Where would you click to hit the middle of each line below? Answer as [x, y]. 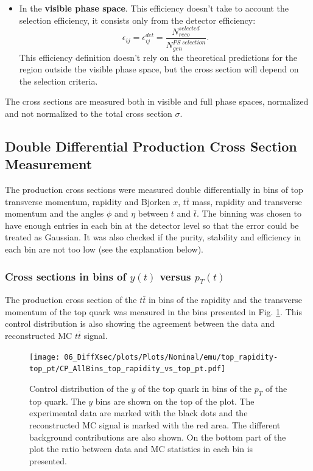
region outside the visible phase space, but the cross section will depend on [159, 69]
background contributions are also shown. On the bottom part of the [158, 437]
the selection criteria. [58, 81]
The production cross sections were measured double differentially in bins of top [154, 190]
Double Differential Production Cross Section [151, 146]
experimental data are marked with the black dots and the [139, 413]
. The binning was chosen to [249, 213]
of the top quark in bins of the [195, 388]
